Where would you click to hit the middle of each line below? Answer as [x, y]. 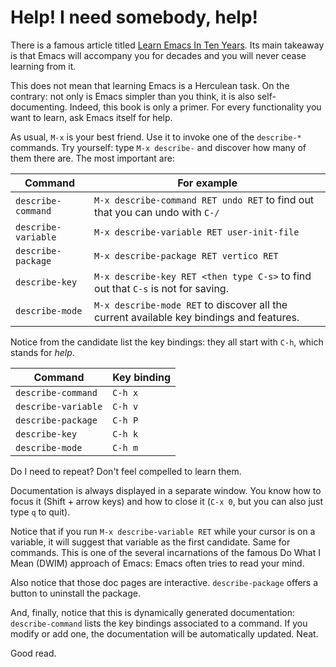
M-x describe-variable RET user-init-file [197, 232]
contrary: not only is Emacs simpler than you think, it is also [132, 96]
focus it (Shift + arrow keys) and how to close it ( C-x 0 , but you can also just [167, 501]
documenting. [39, 107]
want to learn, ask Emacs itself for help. [91, 117]
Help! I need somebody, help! [134, 17]
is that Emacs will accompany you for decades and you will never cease [158, 55]
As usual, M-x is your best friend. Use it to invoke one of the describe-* [156, 137]
